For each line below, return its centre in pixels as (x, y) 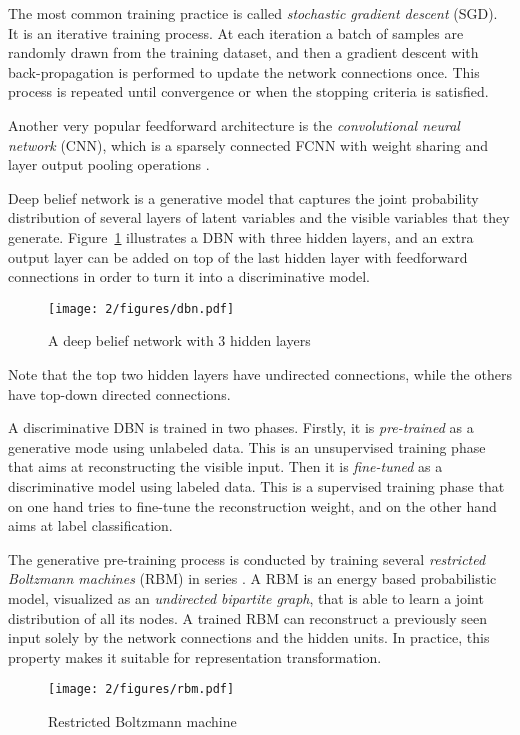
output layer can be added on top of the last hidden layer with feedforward (238, 256)
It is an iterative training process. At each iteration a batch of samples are (236, 32)
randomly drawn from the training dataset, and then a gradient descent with (243, 52)
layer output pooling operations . (109, 164)
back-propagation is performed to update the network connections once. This (244, 71)
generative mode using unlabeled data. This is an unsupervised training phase (247, 446)
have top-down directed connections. (119, 393)
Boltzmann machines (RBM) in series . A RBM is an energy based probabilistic (252, 578)
